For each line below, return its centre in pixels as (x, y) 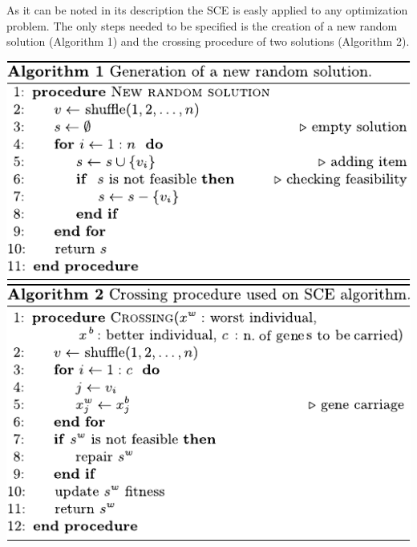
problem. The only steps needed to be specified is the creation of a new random (202, 25)
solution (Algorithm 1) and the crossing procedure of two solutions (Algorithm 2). (208, 41)
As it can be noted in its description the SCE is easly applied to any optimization (207, 10)
